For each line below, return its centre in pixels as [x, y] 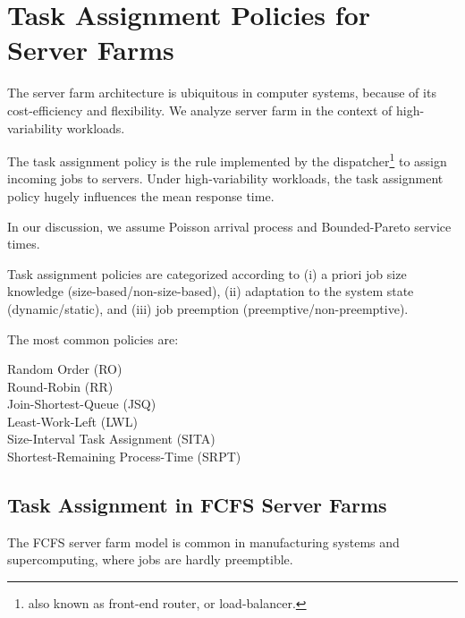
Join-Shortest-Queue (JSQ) [82, 404]
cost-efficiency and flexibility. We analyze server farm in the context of [200, 110]
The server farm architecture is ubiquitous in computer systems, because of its [222, 93]
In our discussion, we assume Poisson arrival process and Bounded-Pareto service [229, 226]
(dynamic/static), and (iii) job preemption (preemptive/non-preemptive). [208, 308]
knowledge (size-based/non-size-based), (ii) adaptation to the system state [211, 291]
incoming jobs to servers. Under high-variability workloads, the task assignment [225, 178]
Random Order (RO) [65, 369]
